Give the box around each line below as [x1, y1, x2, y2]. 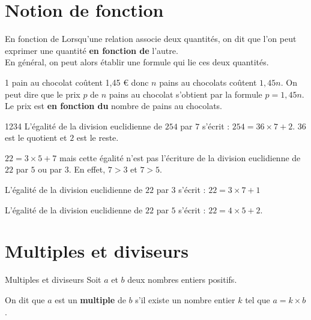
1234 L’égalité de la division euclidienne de [5, 119, 162, 132]
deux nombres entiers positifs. [127, 273, 237, 286]
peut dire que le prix [5, 87, 80, 100]
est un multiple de [55, 293, 126, 306]
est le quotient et [5, 131, 67, 144]
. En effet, [68, 163, 106, 176]
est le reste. [76, 131, 119, 144]
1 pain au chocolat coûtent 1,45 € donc [5, 76, 149, 88]
